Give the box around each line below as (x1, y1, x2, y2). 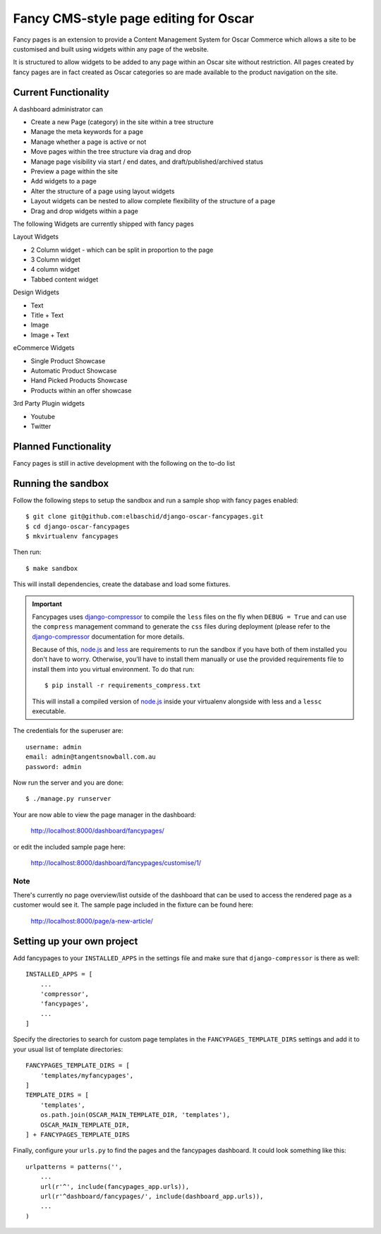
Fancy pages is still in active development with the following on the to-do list (13, 459, 236, 467)
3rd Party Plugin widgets (13, 399, 85, 408)
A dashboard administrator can (13, 104, 104, 113)
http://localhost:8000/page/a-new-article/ (30, 917, 153, 925)
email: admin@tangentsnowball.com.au (25, 753, 157, 761)
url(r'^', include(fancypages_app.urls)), (40, 1182, 190, 1190)
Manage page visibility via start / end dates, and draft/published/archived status (30, 157, 264, 166)
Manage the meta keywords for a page (30, 128, 144, 136)
